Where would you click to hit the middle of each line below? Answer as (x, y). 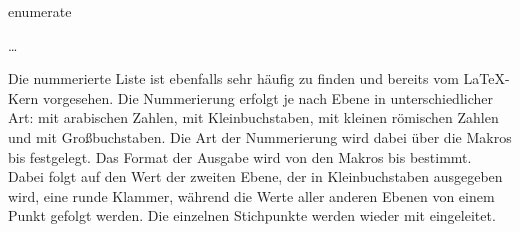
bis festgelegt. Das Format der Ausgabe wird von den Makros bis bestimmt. (240, 156)
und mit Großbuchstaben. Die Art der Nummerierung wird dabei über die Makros (260, 136)
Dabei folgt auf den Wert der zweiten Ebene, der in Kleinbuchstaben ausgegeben (255, 176)
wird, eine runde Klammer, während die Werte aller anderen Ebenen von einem (251, 195)
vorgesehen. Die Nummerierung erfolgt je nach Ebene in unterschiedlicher (268, 97)
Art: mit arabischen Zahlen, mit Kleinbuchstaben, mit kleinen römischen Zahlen (253, 117)
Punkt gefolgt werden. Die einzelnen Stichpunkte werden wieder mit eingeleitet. (252, 215)
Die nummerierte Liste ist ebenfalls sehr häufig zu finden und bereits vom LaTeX (256, 78)
